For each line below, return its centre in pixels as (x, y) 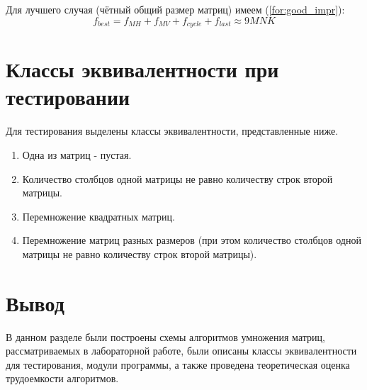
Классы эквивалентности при (142, 69)
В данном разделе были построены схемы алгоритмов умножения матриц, (165, 336)
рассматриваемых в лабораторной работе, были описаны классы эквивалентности (181, 351)
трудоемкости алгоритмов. (62, 378)
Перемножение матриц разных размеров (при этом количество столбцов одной (192, 240)
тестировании (68, 97)
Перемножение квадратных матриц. (98, 216)
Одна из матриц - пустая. (77, 154)
